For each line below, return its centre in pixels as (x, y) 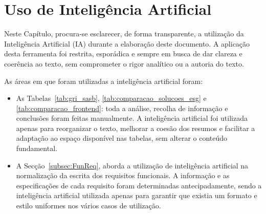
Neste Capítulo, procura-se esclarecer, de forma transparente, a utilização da (124, 34)
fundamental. (37, 148)
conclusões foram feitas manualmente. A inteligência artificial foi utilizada (132, 118)
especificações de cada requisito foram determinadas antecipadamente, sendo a (139, 185)
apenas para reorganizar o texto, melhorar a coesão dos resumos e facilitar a (136, 128)
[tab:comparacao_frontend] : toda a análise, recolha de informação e (122, 108)
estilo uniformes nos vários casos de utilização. (88, 206)
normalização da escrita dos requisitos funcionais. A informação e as (123, 175)
